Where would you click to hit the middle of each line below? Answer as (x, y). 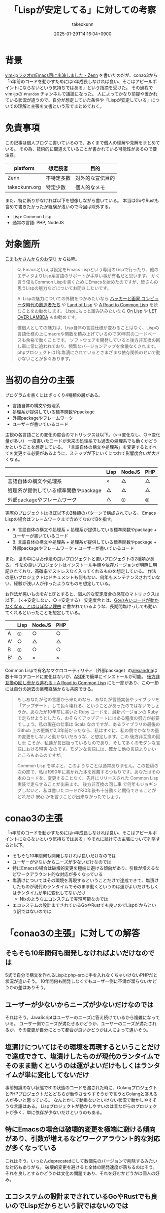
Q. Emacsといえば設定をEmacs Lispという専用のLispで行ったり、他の (88, 269)
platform (24, 168)
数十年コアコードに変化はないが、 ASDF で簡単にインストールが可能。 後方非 (82, 677)
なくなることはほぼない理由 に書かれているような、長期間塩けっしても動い (81, 606)
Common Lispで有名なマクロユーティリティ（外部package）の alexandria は (81, 670)
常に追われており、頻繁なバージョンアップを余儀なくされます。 (95, 346)
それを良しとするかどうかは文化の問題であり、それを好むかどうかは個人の (80, 1173)
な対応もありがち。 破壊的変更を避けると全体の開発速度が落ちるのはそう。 (81, 1167)
